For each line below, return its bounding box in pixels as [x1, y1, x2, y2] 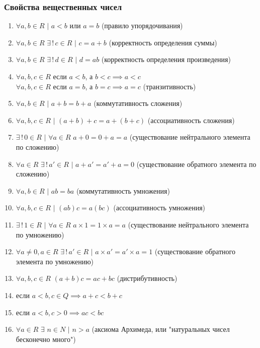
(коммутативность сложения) [94, 98, 183, 108]
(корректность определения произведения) [101, 54, 231, 65]
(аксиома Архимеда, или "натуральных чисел [92, 324, 230, 334]
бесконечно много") [16, 333, 76, 344]
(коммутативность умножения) [76, 185, 170, 196]
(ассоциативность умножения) [113, 202, 206, 213]
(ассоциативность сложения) [147, 114, 235, 125]
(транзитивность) [143, 81, 196, 91]
